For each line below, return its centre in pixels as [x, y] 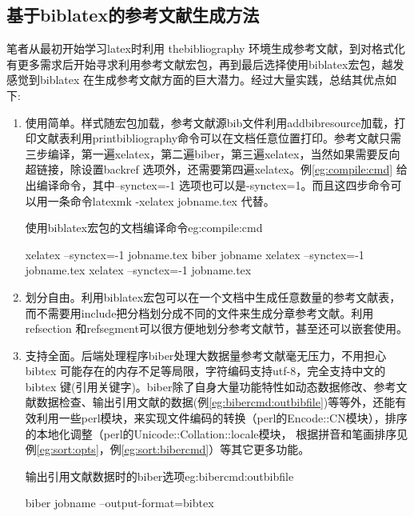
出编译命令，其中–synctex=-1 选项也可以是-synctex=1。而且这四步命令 [208, 184]
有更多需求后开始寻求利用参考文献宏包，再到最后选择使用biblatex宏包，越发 [205, 64]
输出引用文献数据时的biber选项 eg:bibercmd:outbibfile [159, 476]
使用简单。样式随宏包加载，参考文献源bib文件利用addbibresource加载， [210, 122]
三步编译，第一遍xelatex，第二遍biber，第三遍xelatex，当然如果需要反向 [213, 153]
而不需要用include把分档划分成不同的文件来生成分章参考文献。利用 [199, 312]
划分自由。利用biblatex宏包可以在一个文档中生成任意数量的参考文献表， [213, 296]
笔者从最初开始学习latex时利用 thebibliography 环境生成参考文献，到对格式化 [206, 48]
